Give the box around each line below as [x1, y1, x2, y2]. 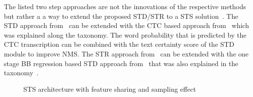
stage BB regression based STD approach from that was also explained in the [4, 58, 238, 68]
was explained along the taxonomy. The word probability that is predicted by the [4, 29, 247, 40]
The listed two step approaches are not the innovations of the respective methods [4, 1, 246, 11]
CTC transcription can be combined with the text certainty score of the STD [4, 39, 235, 49]
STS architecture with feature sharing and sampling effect [23, 83, 196, 94]
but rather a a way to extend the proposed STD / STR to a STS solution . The [4, 11, 238, 21]
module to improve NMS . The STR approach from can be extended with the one [4, 48, 249, 58]
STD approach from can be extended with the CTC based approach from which [4, 20, 249, 30]
